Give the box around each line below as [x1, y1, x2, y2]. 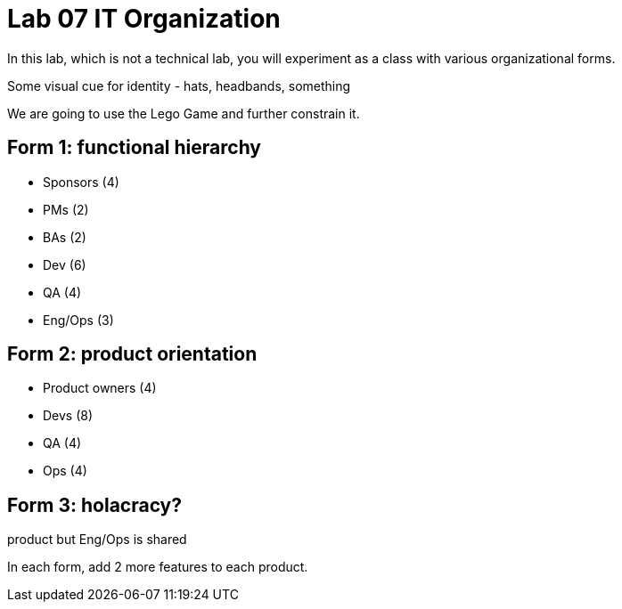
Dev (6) [43, 256, 86, 272]
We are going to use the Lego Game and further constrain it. [7, 105, 360, 121]
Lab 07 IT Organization [7, 4, 281, 34]
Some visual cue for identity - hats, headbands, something [7, 77, 351, 93]
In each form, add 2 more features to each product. [7, 559, 308, 575]
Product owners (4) [43, 380, 157, 396]
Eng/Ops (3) [43, 312, 114, 328]
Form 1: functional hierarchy [7, 136, 262, 159]
